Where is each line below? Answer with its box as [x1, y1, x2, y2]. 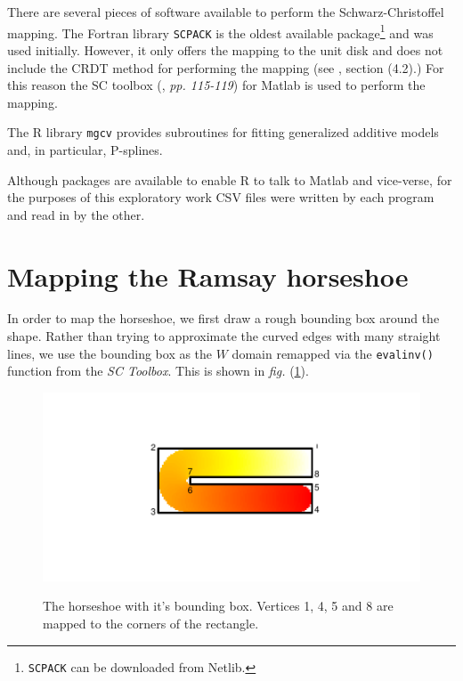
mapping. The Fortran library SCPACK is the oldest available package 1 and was [7, 20, 434, 42]
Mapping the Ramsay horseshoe [7, 257, 409, 294]
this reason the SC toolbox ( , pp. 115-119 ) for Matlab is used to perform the [7, 76, 426, 94]
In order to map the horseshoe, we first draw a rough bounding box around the [7, 309, 440, 328]
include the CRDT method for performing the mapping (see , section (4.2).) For [7, 58, 444, 77]
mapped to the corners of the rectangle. [43, 614, 259, 633]
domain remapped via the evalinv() [231, 344, 434, 362]
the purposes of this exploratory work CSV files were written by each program [7, 188, 435, 207]
